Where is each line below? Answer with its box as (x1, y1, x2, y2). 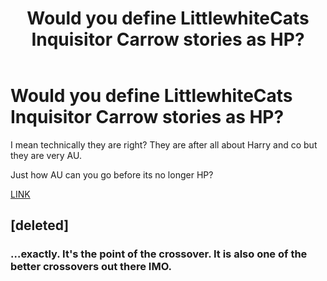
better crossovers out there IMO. (10, 260, 173, 274)
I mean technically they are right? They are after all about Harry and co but (10, 138, 318, 151)
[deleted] (10, 217, 70, 234)
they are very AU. (10, 149, 82, 161)
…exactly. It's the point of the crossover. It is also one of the (10, 247, 308, 261)
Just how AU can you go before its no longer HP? (10, 168, 214, 181)
